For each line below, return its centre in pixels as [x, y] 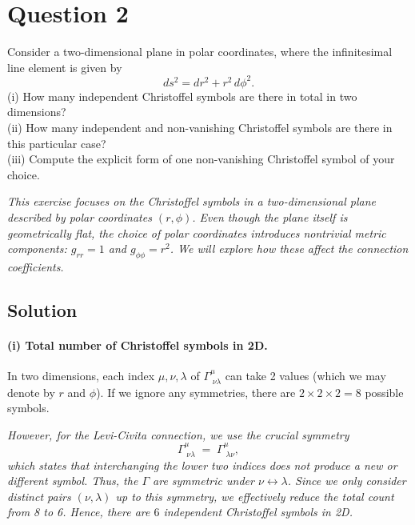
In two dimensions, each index [81, 376]
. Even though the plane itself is [270, 216]
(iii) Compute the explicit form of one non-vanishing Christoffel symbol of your [201, 159]
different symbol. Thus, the [73, 481]
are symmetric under [204, 481]
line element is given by [65, 67]
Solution [42, 309]
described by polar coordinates [80, 216]
